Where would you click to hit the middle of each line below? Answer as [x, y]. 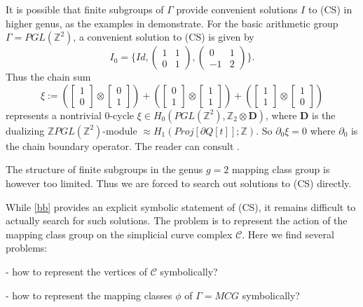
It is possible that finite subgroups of [85, 9]
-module [120, 130]
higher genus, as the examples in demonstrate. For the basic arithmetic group [172, 23]
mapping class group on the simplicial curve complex [119, 234]
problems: [27, 248]
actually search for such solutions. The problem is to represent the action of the [177, 220]
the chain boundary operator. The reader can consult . [123, 145]
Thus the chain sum [48, 77]
